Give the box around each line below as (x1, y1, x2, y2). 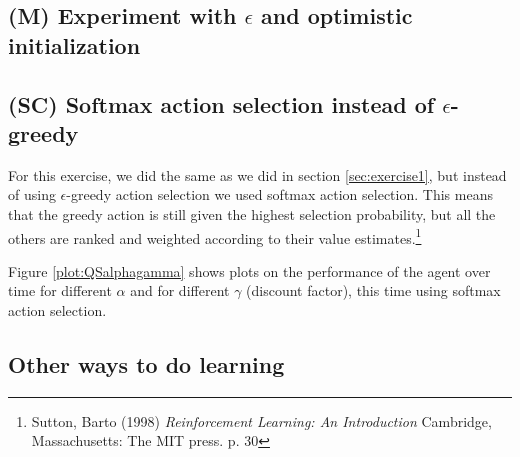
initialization (8, 29, 141, 60)
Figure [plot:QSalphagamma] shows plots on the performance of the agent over (8, 260, 491, 281)
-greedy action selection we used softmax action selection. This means (66, 184, 493, 205)
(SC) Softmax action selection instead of (8, 88, 435, 119)
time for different (8, 280, 112, 301)
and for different (130, 280, 230, 301)
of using (8, 184, 56, 205)
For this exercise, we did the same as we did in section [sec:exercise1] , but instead (8, 164, 507, 185)
